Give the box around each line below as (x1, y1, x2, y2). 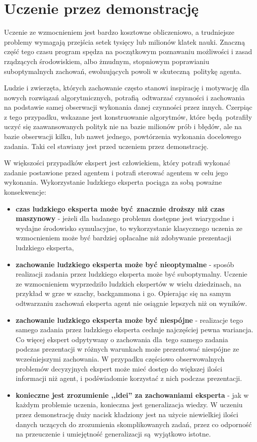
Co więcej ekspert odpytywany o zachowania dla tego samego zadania (15, 334, 228, 344)
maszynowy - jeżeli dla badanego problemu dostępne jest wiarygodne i (15, 213, 234, 223)
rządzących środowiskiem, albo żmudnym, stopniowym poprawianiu (4, 56, 209, 66)
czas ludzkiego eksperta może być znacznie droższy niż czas (15, 203, 225, 214)
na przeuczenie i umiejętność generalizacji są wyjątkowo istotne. (15, 429, 211, 439)
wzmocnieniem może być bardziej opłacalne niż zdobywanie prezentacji (15, 232, 232, 243)
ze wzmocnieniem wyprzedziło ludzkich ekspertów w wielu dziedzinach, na (15, 278, 242, 289)
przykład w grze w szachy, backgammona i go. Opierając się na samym (15, 288, 231, 298)
